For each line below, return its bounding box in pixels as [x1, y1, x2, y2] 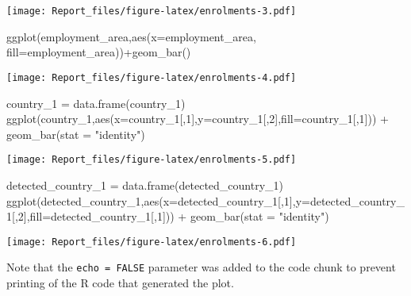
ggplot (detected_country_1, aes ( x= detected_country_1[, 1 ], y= [6, 192, 310, 209]
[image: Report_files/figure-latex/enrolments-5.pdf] [6, 154, 297, 166]
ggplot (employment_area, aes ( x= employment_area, [6, 28, 256, 44]
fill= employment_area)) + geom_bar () [6, 44, 191, 60]
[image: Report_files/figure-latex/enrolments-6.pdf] [6, 236, 297, 248]
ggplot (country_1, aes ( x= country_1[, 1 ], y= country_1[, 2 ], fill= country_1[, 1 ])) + [6, 110, 389, 127]
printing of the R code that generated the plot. [6, 275, 234, 291]
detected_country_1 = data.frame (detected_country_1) [6, 176, 284, 193]
